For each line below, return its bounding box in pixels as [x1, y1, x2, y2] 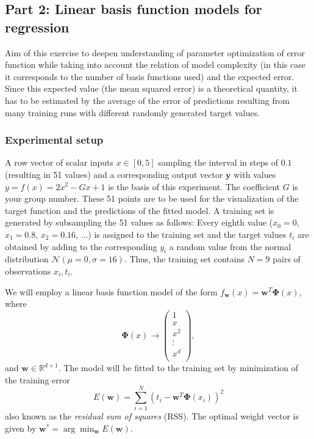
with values [234, 168, 276, 180]
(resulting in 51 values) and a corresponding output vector [5, 168, 223, 180]
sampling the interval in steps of [158, 156, 278, 169]
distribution [5, 253, 49, 265]
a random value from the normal [169, 240, 291, 253]
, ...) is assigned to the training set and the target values [76, 227, 287, 240]
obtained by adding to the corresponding [5, 240, 157, 253]
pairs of [273, 253, 301, 265]
